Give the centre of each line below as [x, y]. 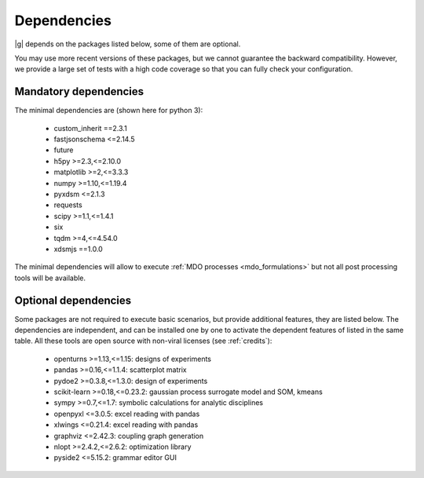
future [64, 150]
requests [68, 205]
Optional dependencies [73, 300]
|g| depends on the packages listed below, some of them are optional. [128, 44]
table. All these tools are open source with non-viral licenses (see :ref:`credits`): [143, 341]
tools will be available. [50, 278]
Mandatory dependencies [79, 91]
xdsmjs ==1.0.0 [79, 249]
